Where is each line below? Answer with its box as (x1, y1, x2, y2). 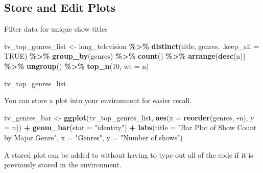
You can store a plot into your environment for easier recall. (4, 95, 192, 106)
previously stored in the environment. (4, 159, 122, 170)
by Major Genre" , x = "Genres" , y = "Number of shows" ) (4, 132, 183, 142)
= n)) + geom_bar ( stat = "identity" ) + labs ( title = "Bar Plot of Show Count (4, 122, 257, 133)
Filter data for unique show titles (4, 23, 108, 34)
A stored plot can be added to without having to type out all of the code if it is (4, 149, 253, 160)
